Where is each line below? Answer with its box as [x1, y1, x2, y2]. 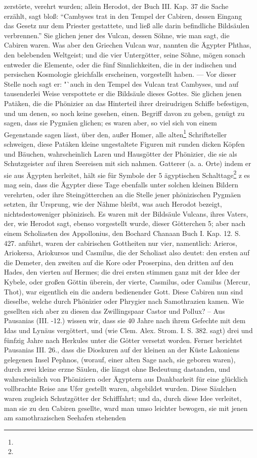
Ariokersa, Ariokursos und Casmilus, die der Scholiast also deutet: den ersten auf [4, 247, 250, 258]
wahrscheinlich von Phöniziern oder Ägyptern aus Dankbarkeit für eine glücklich [4, 373, 248, 384]
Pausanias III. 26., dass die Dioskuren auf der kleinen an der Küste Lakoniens [4, 344, 240, 355]
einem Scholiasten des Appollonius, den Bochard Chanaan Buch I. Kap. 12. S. [4, 228, 241, 238]
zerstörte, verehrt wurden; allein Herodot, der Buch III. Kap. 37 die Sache [4, 1, 228, 11]
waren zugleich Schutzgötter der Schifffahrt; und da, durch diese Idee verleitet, [4, 393, 242, 403]
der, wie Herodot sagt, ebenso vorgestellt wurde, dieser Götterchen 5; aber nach [4, 218, 246, 229]
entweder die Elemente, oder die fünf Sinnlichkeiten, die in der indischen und [4, 59, 237, 69]
